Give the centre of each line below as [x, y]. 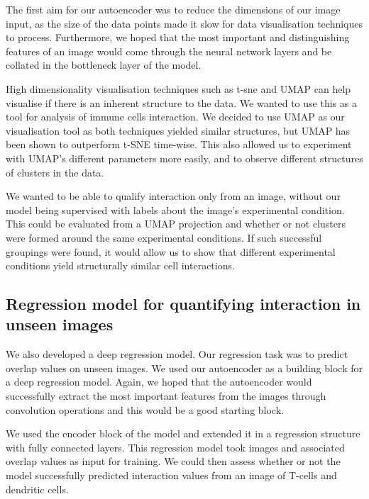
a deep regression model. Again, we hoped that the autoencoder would [159, 382]
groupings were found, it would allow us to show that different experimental [171, 251]
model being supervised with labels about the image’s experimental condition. [175, 209]
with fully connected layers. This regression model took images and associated [175, 447]
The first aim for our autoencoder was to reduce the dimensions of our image [173, 9]
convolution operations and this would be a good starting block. [145, 409]
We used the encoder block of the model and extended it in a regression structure [183, 433]
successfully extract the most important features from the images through [166, 396]
